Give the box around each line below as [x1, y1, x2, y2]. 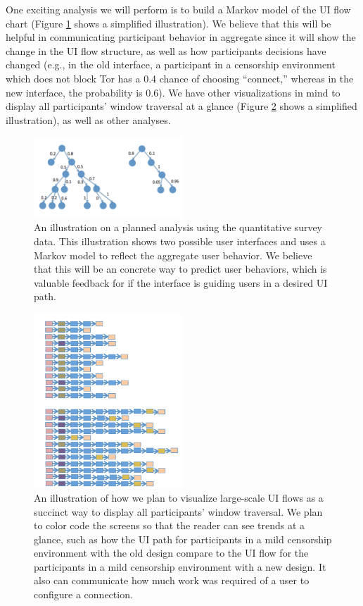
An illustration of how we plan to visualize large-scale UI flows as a [34, 490, 324, 505]
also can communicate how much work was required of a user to [34, 573, 310, 588]
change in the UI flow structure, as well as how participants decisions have [6, 43, 326, 58]
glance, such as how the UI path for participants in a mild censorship [34, 531, 332, 546]
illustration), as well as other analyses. [6, 112, 171, 127]
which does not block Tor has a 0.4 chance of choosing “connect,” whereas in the [6, 70, 354, 85]
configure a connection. [34, 587, 133, 602]
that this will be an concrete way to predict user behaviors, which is [34, 261, 327, 276]
